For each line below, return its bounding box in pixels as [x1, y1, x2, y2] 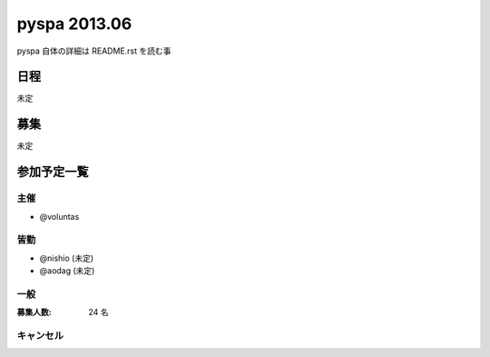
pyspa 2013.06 [16, 14, 132, 34]
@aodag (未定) [39, 265, 95, 276]
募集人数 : [16, 307, 52, 318]
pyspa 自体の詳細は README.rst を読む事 [16, 45, 171, 56]
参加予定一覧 [16, 164, 89, 180]
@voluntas [39, 211, 80, 222]
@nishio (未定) [39, 253, 94, 263]
